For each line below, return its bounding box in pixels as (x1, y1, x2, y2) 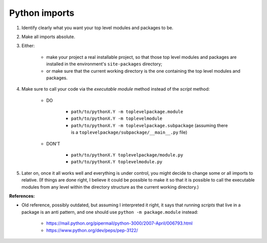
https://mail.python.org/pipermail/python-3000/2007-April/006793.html (46, 220, 193, 226)
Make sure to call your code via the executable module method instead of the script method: (21, 86, 210, 92)
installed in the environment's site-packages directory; (46, 61, 163, 67)
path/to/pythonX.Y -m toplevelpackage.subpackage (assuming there (71, 122, 228, 128)
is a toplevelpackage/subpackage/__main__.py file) (71, 129, 187, 136)
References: (9, 193, 35, 199)
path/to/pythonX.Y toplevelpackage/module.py (71, 152, 183, 158)
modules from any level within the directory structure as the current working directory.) (21, 184, 199, 190)
